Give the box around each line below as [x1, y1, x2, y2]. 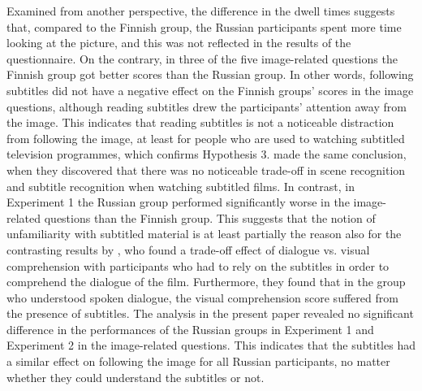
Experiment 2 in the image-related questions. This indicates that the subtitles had [6, 337, 416, 354]
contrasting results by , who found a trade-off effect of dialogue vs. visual [6, 241, 370, 258]
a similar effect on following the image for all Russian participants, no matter [6, 353, 390, 370]
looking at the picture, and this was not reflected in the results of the [6, 34, 351, 51]
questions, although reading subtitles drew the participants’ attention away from [6, 98, 407, 115]
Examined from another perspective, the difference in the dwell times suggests [6, 2, 395, 19]
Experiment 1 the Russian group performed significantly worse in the [6, 193, 350, 211]
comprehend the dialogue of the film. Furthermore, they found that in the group [6, 273, 406, 290]
